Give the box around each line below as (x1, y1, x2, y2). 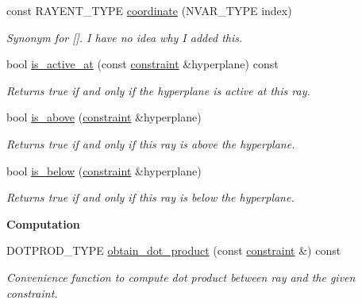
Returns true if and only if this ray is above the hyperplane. (6, 135, 295, 152)
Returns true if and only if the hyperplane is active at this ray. (6, 82, 310, 98)
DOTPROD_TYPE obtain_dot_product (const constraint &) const (6, 242, 341, 259)
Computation (6, 215, 80, 232)
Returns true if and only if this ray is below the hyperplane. (6, 189, 295, 206)
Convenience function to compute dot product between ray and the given (6, 268, 356, 285)
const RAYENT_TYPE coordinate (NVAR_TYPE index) (6, 2, 292, 18)
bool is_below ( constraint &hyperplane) (6, 162, 202, 179)
